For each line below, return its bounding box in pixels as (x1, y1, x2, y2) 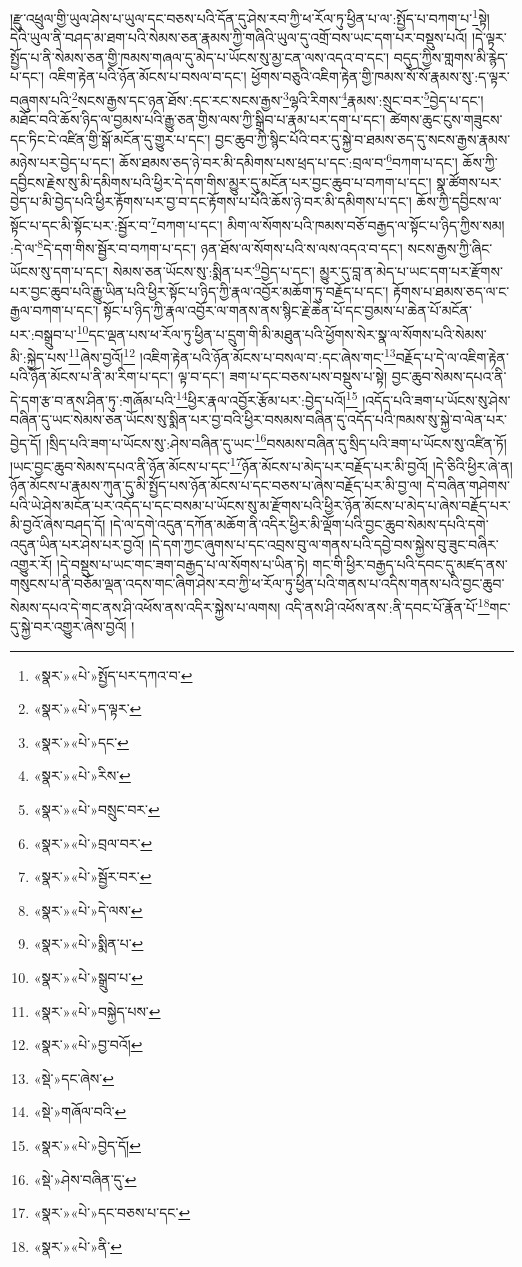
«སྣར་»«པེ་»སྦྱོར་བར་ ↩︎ (33, 866, 152, 887)
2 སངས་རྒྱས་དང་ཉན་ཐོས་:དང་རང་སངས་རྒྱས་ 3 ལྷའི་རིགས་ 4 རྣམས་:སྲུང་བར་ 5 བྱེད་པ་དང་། (71, 87, 484, 110)
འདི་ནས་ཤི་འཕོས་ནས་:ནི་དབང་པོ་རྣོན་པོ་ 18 (284, 593, 490, 617)
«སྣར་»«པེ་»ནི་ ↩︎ (33, 1235, 122, 1256)
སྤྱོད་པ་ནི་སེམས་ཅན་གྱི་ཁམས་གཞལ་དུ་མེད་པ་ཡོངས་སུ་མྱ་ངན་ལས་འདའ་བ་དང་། (10, 46, 390, 67)
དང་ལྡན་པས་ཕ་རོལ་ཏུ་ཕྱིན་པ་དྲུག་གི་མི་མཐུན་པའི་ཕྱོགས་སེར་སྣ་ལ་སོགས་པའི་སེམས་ (88, 323, 487, 344)
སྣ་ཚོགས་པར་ (436, 171, 502, 192)
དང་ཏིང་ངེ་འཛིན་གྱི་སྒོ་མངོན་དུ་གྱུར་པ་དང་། (10, 128, 211, 149)
